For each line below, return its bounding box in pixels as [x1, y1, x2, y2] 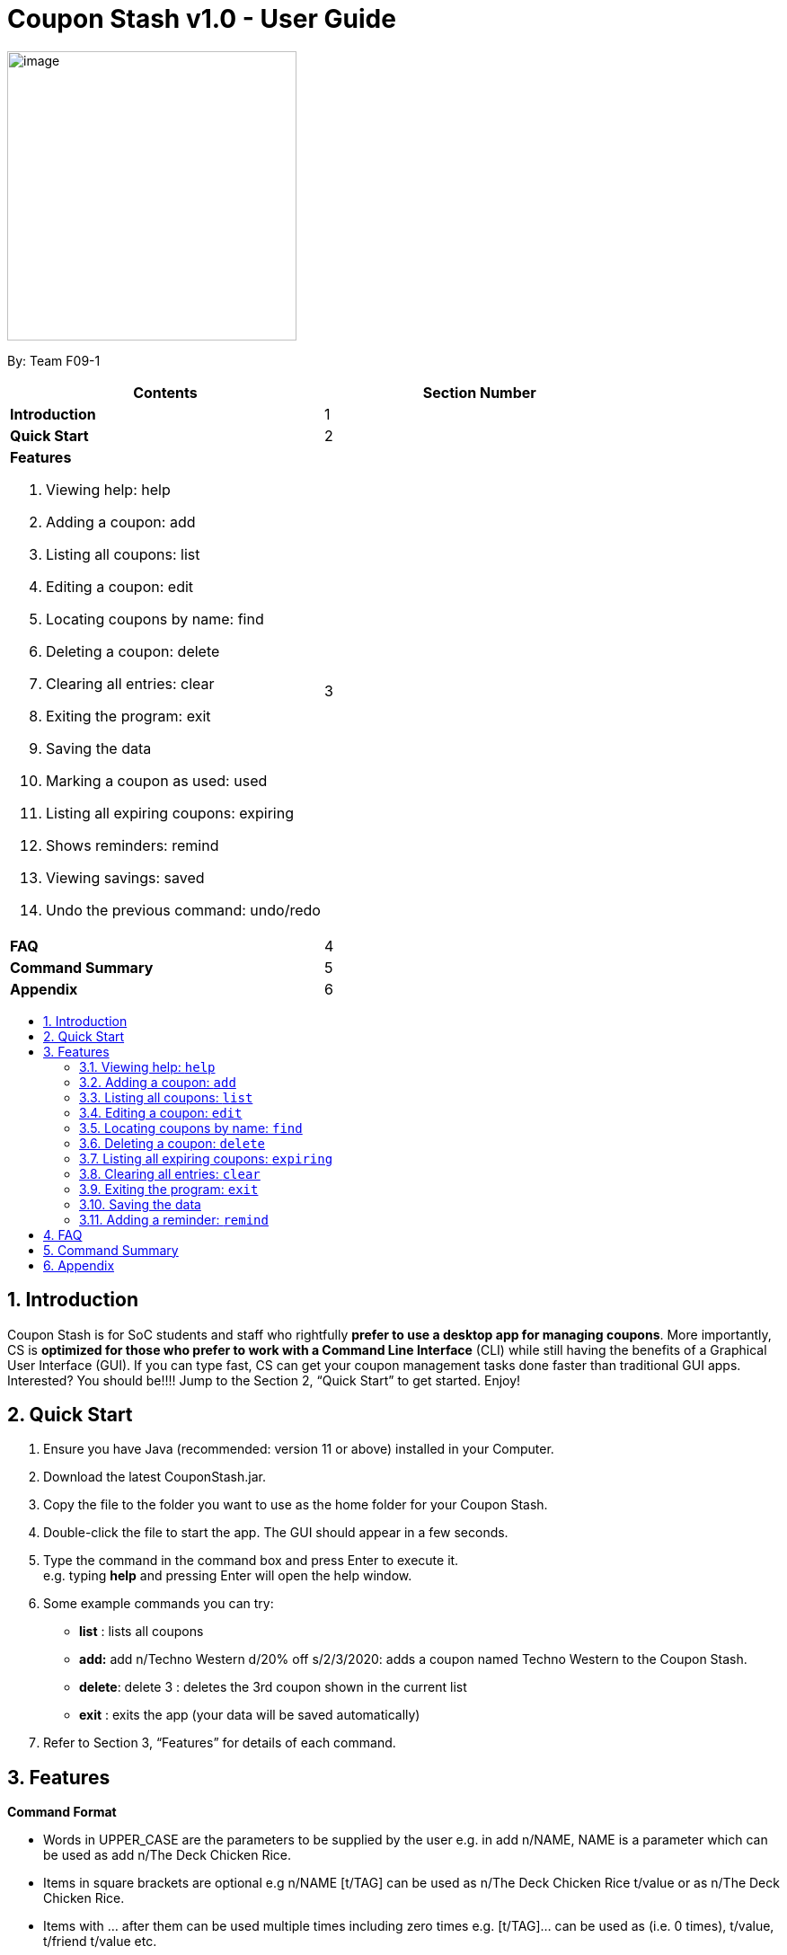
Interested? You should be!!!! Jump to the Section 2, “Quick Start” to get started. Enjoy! [7, 1372, 521, 1388]
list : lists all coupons [79, 1623, 204, 1640]
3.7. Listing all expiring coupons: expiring [79, 1150, 333, 1166]
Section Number [422, 383, 536, 402]
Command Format [7, 1804, 117, 1820]
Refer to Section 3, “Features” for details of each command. [43, 1735, 396, 1751]
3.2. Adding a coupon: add [79, 1074, 236, 1090]
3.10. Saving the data [79, 1196, 201, 1212]
